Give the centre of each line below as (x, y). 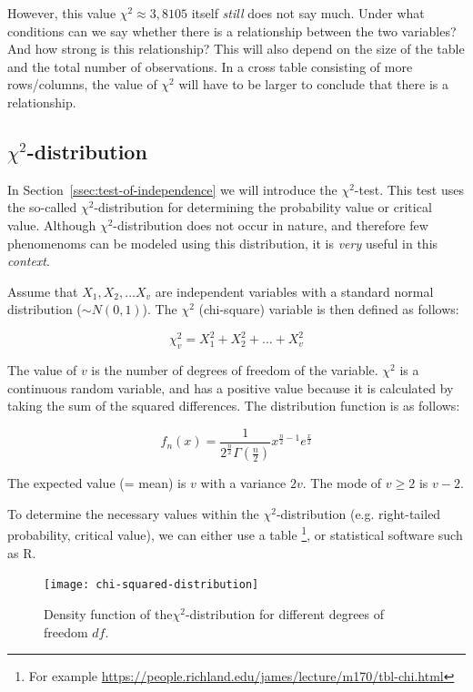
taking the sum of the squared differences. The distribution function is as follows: (234, 406)
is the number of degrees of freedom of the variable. (235, 370)
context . (29, 261)
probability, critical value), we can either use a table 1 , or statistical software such (235, 534)
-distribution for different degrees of (285, 613)
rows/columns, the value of (82, 84)
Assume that (43, 291)
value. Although (52, 224)
